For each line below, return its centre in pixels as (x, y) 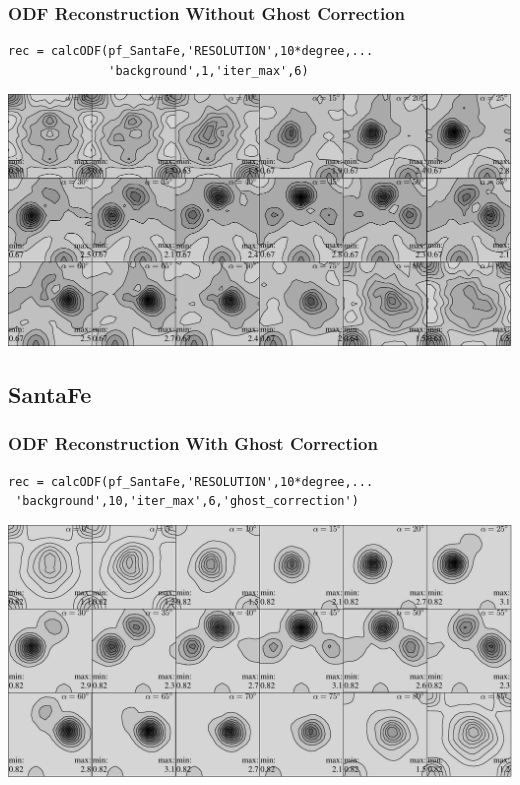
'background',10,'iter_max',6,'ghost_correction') (187, 501)
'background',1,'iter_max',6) (208, 70)
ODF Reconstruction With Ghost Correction (193, 443)
